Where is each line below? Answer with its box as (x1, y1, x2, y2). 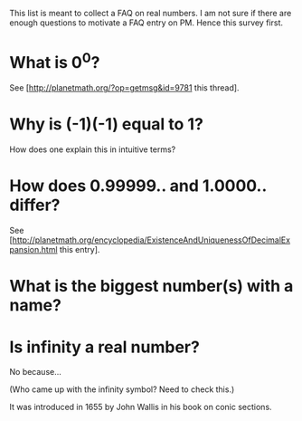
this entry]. (59, 244, 100, 255)
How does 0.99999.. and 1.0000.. (9, 176, 267, 196)
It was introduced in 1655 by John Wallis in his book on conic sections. (9, 402, 273, 413)
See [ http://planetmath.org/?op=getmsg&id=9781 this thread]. (9, 82, 240, 93)
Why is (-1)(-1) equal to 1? (9, 114, 203, 135)
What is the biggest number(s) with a (9, 276, 294, 297)
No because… (9, 367, 61, 378)
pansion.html (9, 244, 58, 255)
